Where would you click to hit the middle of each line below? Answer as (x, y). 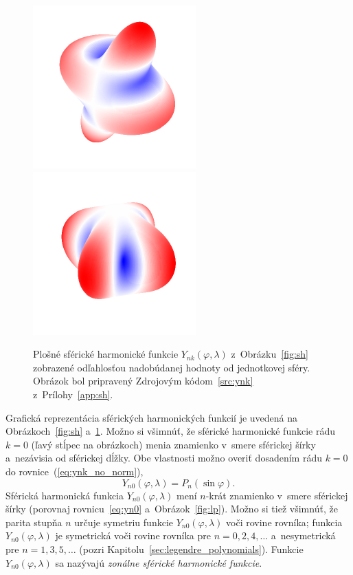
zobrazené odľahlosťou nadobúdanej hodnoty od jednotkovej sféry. (172, 367)
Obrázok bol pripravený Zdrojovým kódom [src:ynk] (143, 381)
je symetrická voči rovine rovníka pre (133, 535)
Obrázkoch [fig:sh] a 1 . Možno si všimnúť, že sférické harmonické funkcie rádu (170, 431)
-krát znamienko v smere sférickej (277, 495)
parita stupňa (34, 522)
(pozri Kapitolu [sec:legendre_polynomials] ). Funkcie (191, 549)
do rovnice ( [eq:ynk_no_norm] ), (75, 471)
